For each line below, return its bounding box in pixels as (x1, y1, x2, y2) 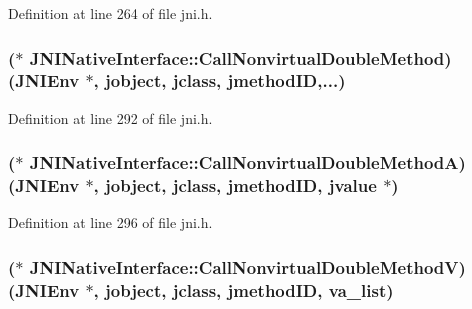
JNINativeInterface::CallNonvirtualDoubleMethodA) (29, 150, 466, 175)
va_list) (328, 277, 394, 302)
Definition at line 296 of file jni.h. (8, 212, 213, 233)
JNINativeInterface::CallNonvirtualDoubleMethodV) (29, 254, 466, 279)
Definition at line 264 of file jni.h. (8, 3, 213, 23)
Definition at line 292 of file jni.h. (8, 107, 213, 128)
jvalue (328, 173, 377, 198)
